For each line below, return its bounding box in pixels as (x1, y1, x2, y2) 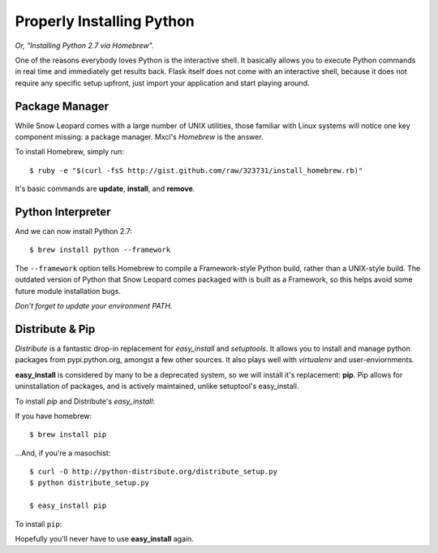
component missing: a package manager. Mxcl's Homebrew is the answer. (15, 132, 264, 142)
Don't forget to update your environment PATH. (15, 301, 173, 311)
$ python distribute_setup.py (29, 478, 150, 487)
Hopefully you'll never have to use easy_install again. (15, 534, 195, 544)
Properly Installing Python (15, 12, 195, 30)
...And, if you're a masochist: (15, 447, 111, 458)
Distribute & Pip (15, 322, 96, 336)
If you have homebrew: (15, 411, 92, 421)
